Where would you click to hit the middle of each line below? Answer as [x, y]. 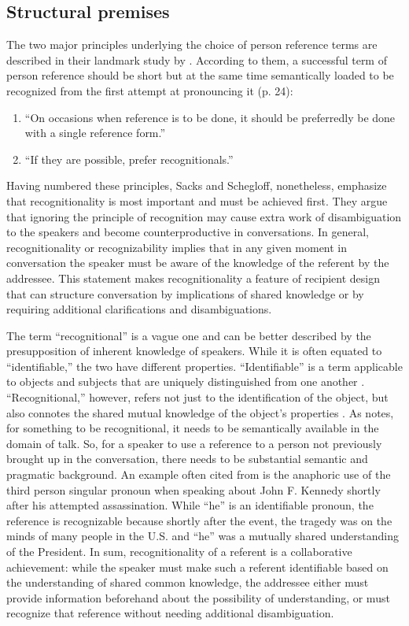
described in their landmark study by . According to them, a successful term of [197, 59]
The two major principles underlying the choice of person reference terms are [192, 44]
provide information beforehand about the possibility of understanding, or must [198, 597]
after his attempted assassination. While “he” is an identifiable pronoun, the [190, 505]
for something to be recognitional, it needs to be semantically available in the [193, 428]
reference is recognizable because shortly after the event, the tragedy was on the [199, 520]
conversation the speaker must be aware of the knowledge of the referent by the [198, 263]
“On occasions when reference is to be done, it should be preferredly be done [210, 117]
